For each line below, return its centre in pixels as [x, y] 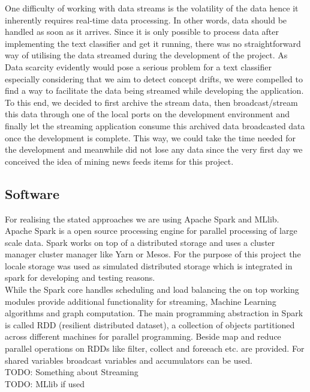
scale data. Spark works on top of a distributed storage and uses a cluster [140, 242]
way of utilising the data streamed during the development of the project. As [146, 55]
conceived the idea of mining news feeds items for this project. [119, 161]
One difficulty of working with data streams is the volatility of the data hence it [152, 8]
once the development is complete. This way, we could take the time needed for [151, 137]
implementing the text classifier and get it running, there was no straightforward [153, 43]
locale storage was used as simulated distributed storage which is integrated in [149, 265]
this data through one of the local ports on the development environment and [148, 114]
